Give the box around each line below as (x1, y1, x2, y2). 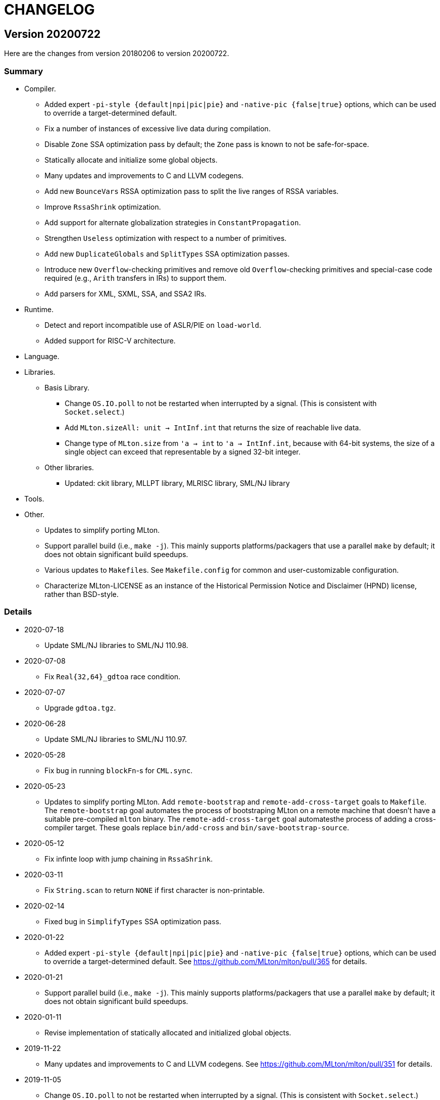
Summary (4, 66, 43, 76)
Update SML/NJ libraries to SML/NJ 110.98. (44, 640, 188, 649)
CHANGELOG (4, 1, 95, 18)
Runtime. (24, 305, 54, 314)
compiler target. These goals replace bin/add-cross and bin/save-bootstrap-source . (44, 823, 349, 832)
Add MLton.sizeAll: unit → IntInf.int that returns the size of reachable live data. (65, 423, 361, 432)
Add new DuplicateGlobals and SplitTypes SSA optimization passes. (44, 249, 290, 258)
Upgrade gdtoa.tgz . (44, 703, 116, 712)
